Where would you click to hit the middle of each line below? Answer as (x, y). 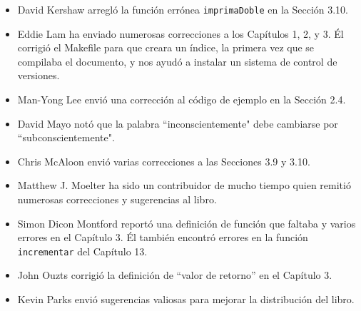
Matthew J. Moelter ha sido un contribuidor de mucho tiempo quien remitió (184, 185)
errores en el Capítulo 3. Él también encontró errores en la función (163, 237)
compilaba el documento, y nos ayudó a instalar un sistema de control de (177, 61)
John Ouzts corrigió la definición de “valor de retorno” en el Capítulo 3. (175, 275)
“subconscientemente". (66, 137)
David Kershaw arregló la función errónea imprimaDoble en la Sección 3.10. (183, 9)
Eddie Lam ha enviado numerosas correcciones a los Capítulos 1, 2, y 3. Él (180, 33)
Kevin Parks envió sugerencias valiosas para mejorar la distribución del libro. (186, 299)
